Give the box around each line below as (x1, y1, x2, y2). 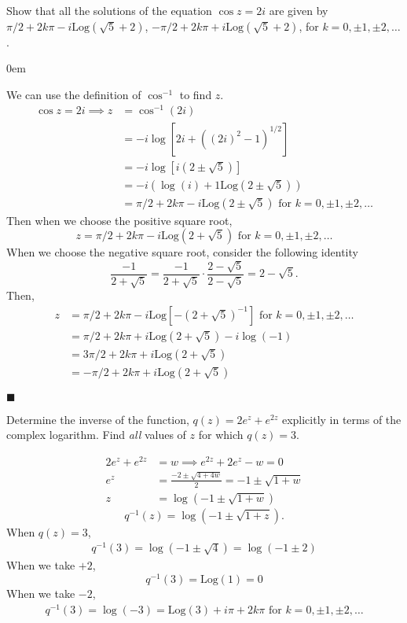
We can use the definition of (6, 86, 141, 102)
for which (198, 426, 244, 443)
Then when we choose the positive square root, (6, 212, 233, 228)
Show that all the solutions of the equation (6, 2, 212, 18)
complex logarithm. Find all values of (6, 426, 186, 443)
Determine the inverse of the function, (6, 411, 189, 427)
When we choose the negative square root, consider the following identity (6, 244, 358, 260)
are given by (269, 2, 328, 18)
